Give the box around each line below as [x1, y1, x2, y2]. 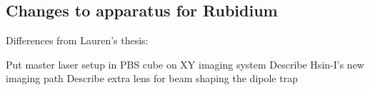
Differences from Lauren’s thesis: [6, 33, 149, 48]
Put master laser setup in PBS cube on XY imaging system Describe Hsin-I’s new [6, 56, 364, 71]
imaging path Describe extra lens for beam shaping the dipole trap [6, 71, 298, 86]
